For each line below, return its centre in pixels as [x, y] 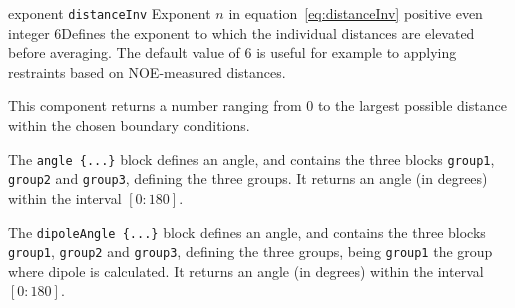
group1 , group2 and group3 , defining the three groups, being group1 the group [250, 251]
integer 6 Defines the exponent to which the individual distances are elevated [241, 32]
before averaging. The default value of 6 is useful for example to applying [232, 52]
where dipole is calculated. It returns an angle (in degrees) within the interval [246, 270]
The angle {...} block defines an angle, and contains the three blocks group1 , [251, 158]
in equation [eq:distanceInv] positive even [355, 13]
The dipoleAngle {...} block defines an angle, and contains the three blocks [247, 231]
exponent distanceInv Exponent [109, 13]
